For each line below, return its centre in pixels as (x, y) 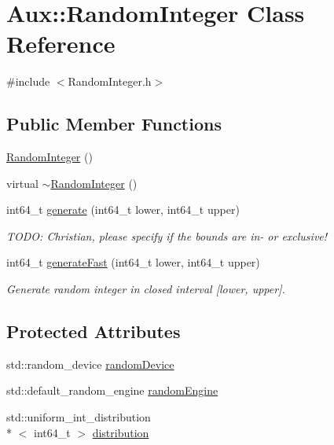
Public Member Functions (114, 124)
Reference (61, 44)
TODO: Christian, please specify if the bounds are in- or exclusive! (167, 235)
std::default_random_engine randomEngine (112, 390)
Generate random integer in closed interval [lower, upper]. (146, 289)
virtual (22, 183)
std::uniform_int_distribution (79, 417)
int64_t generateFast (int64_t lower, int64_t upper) (133, 262)
